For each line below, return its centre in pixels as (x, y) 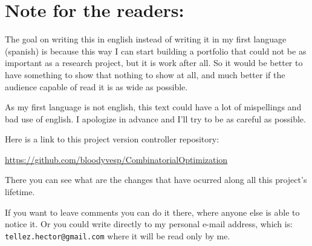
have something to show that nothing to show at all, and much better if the (145, 74)
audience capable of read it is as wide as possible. (96, 86)
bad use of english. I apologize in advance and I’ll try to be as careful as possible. (155, 118)
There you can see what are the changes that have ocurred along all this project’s (156, 180)
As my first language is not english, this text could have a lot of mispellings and (153, 107)
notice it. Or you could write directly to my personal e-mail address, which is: (149, 224)
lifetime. (20, 192)
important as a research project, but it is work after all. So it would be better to (154, 63)
